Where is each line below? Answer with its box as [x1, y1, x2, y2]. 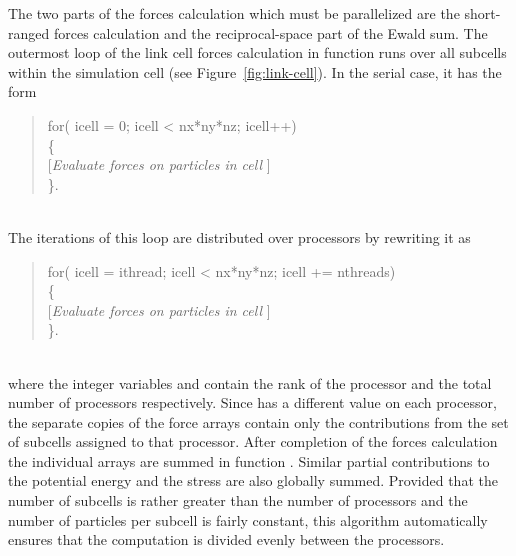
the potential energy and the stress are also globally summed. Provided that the [8, 470, 498, 491]
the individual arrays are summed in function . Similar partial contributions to [8, 450, 490, 471]
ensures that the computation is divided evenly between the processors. [8, 529, 445, 550]
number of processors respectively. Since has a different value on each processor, [8, 392, 497, 413]
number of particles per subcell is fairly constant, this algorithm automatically [8, 509, 488, 530]
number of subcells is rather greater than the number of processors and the [8, 490, 468, 511]
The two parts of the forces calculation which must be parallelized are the [8, 3, 460, 23]
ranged [8, 22, 50, 43]
